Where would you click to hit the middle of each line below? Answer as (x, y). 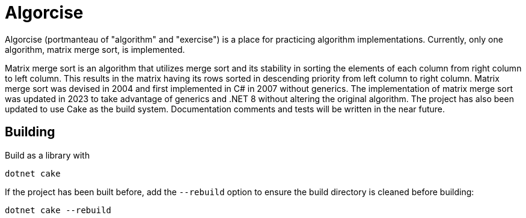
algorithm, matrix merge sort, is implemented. (95, 49)
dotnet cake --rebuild (58, 210)
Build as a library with (47, 155)
